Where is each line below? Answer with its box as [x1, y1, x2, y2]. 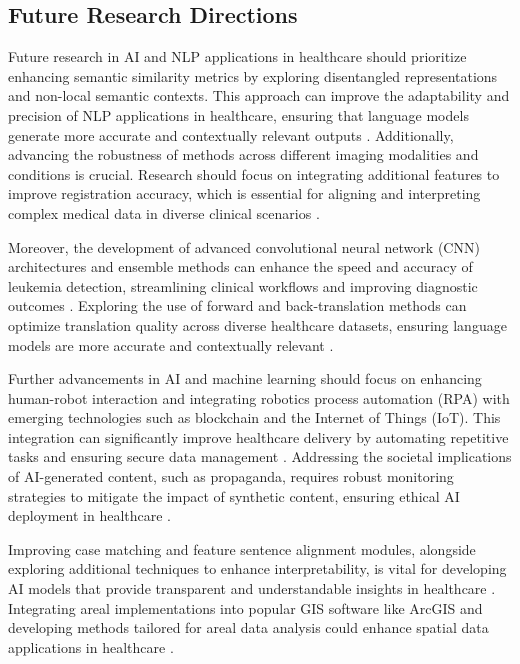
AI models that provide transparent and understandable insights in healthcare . [8, 578, 496, 599]
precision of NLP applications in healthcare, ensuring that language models [8, 104, 469, 125]
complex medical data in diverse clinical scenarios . [8, 202, 320, 223]
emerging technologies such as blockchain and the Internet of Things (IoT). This [8, 407, 501, 428]
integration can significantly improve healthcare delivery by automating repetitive [8, 426, 509, 447]
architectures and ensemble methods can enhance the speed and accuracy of [8, 256, 473, 277]
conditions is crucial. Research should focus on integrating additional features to [8, 163, 500, 184]
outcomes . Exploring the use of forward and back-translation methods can [8, 295, 467, 316]
